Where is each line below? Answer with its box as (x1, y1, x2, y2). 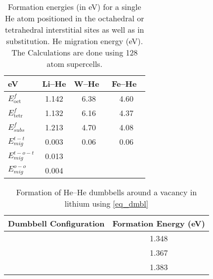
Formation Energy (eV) (112, 218, 205, 229)
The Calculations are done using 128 (11, 47, 138, 58)
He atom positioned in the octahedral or (5, 12, 144, 24)
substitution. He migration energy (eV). (6, 35, 143, 47)
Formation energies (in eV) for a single (8, 1, 141, 12)
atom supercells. (46, 58, 103, 69)
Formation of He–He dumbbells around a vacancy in (16, 186, 197, 198)
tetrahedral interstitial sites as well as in (5, 24, 144, 35)
